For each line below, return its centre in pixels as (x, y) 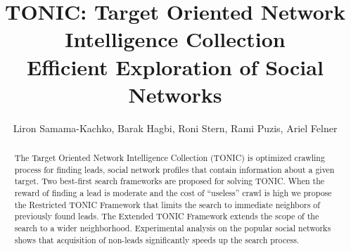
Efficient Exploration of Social (175, 66)
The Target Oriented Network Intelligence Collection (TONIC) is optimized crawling (170, 158)
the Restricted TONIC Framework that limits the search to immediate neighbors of (167, 204)
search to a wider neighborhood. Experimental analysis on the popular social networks (173, 228)
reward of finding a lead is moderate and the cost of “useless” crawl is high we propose (173, 193)
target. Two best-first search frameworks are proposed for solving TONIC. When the (170, 181)
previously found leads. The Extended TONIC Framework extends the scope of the (167, 216)
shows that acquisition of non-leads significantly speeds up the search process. (157, 239)
